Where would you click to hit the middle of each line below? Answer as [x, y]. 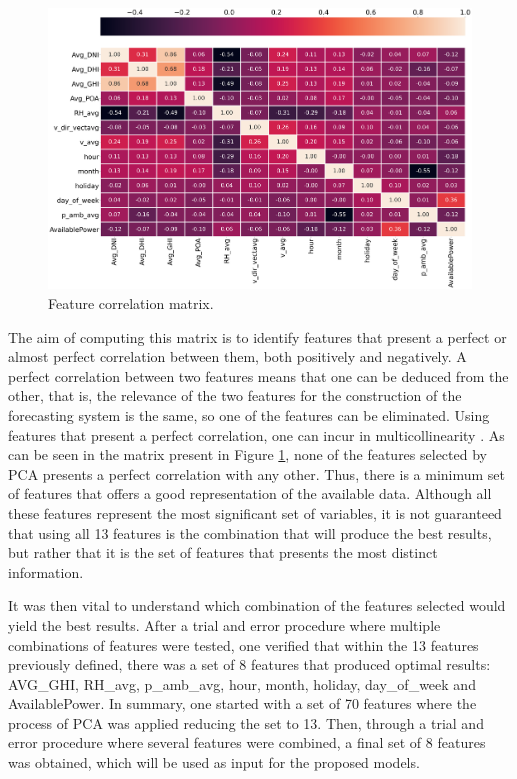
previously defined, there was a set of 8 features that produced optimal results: [249, 664]
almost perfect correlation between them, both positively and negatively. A [237, 356]
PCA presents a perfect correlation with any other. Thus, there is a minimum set [257, 473]
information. [46, 571]
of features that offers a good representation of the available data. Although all [250, 493]
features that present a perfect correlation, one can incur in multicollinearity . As [256, 434]
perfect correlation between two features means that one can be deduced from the [258, 375]
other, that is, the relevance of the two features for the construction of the [235, 395]
